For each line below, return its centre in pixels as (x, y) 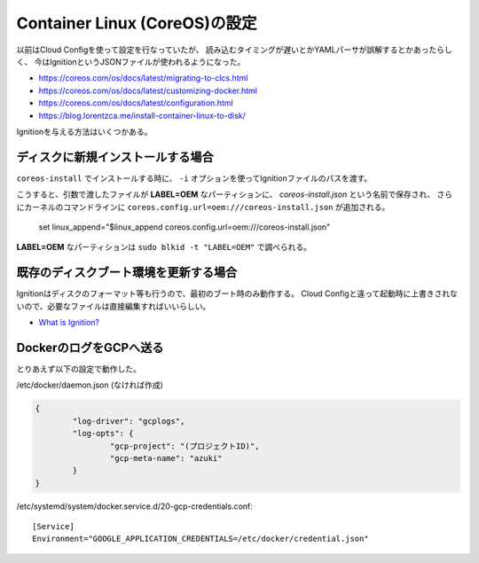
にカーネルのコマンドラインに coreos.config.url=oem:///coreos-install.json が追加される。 (203, 207)
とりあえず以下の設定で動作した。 (79, 369)
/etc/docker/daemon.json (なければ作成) (90, 385)
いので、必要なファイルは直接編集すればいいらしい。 (114, 306)
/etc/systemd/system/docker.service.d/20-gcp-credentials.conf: (134, 506)
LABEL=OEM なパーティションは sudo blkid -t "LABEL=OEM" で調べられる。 (164, 247)
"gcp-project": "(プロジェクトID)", (185, 446)
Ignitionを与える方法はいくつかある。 (84, 131)
